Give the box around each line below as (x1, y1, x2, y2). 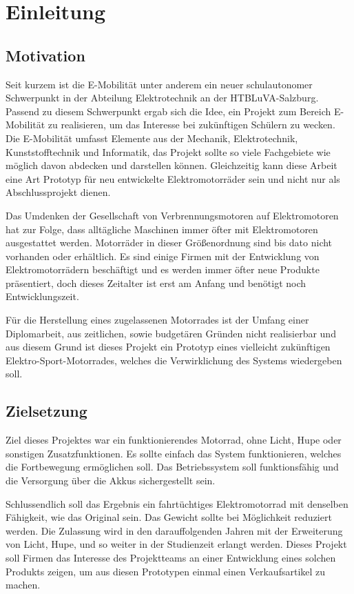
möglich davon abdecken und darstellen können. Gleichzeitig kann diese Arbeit (6, 158, 337, 172)
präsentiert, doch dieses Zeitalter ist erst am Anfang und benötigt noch (6, 275, 306, 290)
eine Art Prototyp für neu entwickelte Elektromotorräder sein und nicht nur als (6, 171, 340, 186)
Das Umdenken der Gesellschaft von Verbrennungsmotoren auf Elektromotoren (6, 208, 339, 222)
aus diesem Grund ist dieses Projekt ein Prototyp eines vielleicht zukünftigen (6, 339, 331, 354)
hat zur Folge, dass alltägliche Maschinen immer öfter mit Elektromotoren (6, 221, 318, 236)
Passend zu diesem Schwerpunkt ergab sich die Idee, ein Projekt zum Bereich (6, 103, 331, 118)
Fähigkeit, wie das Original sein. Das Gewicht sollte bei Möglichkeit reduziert (6, 510, 332, 524)
